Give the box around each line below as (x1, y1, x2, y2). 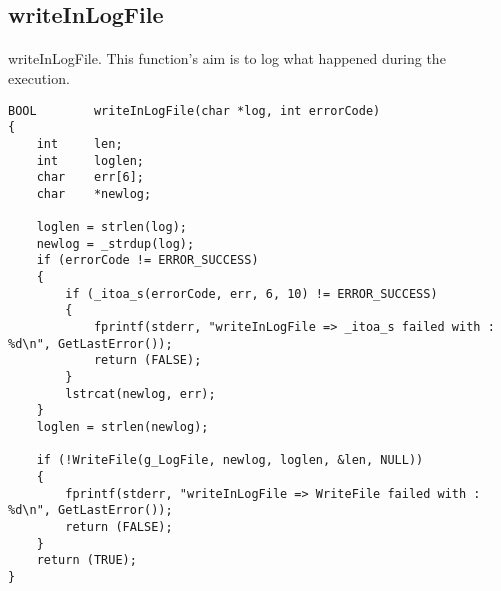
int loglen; (36, 153, 145, 168)
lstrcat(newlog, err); (65, 386, 216, 401)
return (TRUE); (36, 553, 137, 568)
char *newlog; (36, 186, 152, 201)
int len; (36, 136, 123, 151)
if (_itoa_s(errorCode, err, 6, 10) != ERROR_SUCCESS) (65, 286, 438, 301)
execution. (8, 67, 70, 88)
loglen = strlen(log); (36, 220, 187, 235)
